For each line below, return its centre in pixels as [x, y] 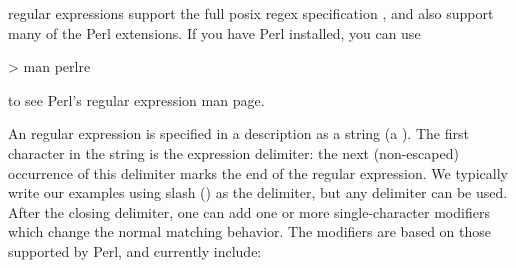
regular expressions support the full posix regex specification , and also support [251, 13]
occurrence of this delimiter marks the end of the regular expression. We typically [258, 172]
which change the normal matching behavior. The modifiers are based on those [249, 231]
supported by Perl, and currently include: [135, 250]
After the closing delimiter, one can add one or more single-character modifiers [249, 211]
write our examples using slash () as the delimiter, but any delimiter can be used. [258, 192]
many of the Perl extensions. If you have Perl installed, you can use [214, 32]
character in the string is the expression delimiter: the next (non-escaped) [233, 152]
